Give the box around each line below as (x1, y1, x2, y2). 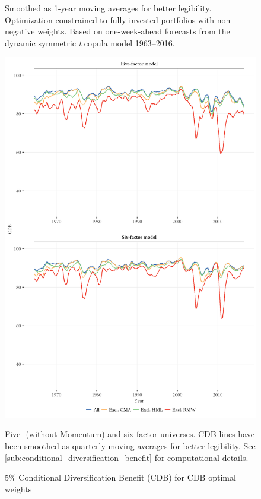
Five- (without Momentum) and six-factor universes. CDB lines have (5, 428, 254, 440)
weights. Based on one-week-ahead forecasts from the (37, 25, 230, 37)
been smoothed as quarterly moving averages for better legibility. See (5, 439, 256, 451)
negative (5, 25, 35, 37)
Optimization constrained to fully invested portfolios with (5, 13, 215, 26)
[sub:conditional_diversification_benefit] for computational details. (5, 451, 249, 463)
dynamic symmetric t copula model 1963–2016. (5, 36, 175, 49)
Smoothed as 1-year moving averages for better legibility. (5, 2, 212, 14)
